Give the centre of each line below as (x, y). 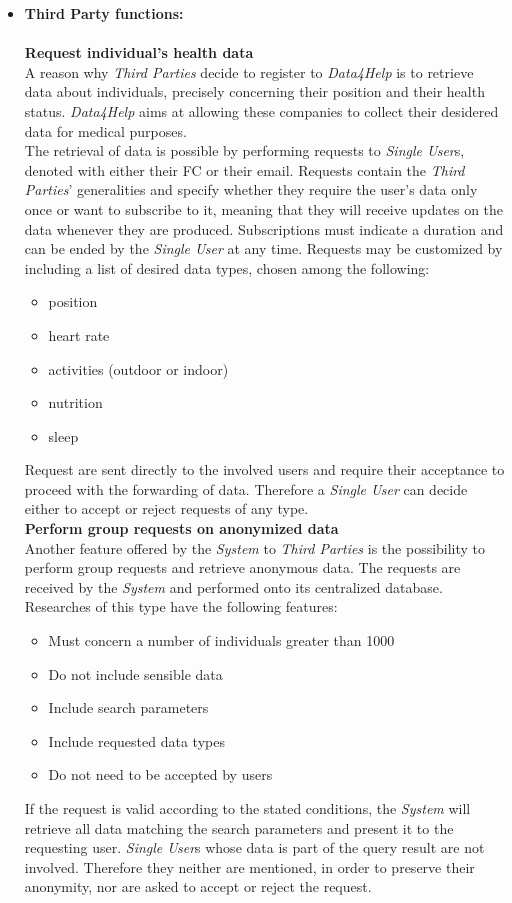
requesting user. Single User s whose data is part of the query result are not (254, 847)
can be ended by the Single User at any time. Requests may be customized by (263, 248)
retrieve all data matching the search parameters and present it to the (239, 827)
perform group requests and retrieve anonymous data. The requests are (242, 567)
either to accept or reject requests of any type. (166, 508)
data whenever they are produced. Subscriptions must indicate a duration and (264, 228)
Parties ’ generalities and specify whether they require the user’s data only (251, 189)
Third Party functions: (104, 13)
